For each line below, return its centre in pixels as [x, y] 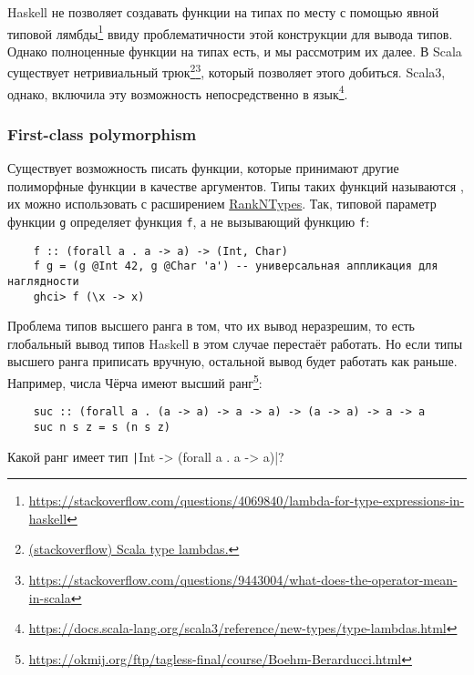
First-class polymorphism [102, 133]
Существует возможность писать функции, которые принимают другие [203, 168]
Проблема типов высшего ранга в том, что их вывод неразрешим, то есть [211, 326]
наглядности [43, 281]
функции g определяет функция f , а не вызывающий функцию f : [189, 221]
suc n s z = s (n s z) [102, 427]
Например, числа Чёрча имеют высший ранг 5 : [135, 381]
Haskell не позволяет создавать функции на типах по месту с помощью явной [223, 12]
